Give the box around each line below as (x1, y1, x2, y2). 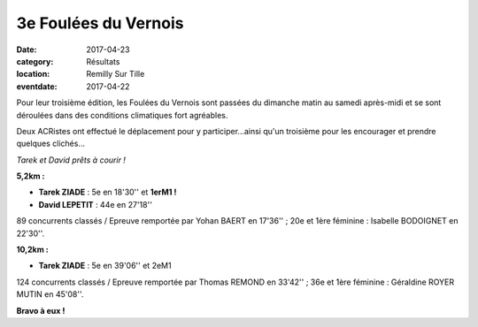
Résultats (86, 56, 120, 66)
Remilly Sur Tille (86, 69, 145, 80)
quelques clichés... (16, 138, 86, 149)
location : (16, 69, 50, 80)
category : (16, 56, 54, 66)
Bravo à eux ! (16, 305, 66, 316)
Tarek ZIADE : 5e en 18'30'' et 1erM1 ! (38, 186, 177, 198)
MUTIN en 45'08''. (16, 289, 84, 300)
